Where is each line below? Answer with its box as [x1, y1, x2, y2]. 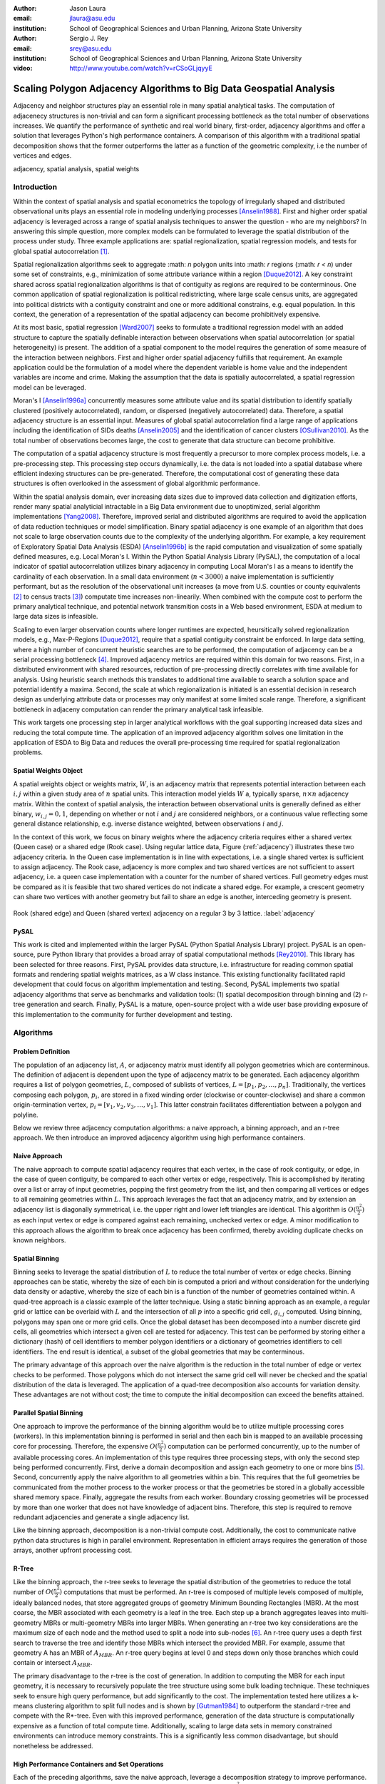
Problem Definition [13, 1048, 71, 1056]
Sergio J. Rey [69, 34, 108, 43]
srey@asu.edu [69, 44, 112, 53]
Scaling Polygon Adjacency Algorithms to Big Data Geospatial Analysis [13, 83, 335, 95]
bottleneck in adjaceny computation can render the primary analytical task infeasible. [13, 705, 264, 714]
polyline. [13, 1110, 38, 1119]
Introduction [13, 182, 57, 192]
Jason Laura [69, 4, 106, 12]
